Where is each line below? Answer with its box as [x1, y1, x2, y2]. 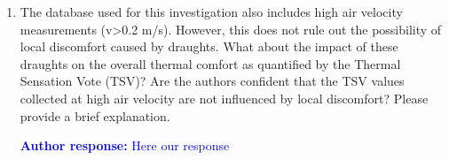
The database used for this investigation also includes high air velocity [20, 3, 403, 20]
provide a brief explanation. [20, 106, 170, 125]
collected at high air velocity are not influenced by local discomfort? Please [20, 88, 429, 107]
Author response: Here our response [20, 136, 230, 155]
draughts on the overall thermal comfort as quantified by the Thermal [20, 54, 401, 72]
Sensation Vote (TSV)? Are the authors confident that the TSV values [20, 72, 405, 90]
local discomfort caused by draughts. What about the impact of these [20, 37, 398, 56]
